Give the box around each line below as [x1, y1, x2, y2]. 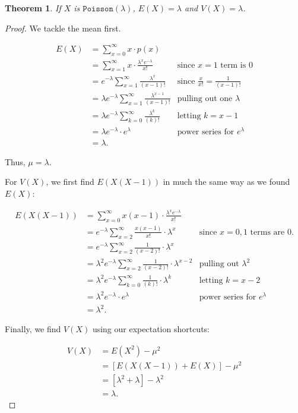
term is [220, 61, 246, 70]
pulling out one [177, 94, 233, 103]
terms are [250, 228, 285, 237]
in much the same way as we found [163, 175, 290, 188]
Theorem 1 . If [5, 2, 61, 14]
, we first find [46, 175, 94, 188]
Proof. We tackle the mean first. [5, 21, 121, 34]
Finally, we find [5, 323, 61, 335]
